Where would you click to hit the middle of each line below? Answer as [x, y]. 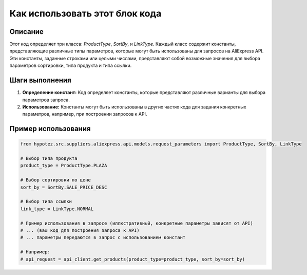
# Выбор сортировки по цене [55, 180]
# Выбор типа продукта [49, 159]
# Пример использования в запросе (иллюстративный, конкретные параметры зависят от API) [137, 223]
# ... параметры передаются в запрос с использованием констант [103, 237]
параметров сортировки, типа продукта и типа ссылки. [71, 66]
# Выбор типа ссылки [46, 201]
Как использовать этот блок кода [85, 13]
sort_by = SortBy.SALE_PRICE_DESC [64, 187]
